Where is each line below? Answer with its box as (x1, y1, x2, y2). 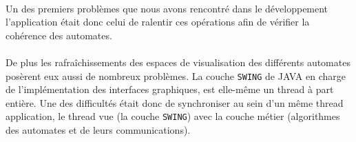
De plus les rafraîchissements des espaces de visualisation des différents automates (6, 54, 350, 69)
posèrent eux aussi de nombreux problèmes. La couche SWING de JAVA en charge (6, 68, 346, 83)
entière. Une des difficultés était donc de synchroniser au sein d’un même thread (6, 95, 344, 110)
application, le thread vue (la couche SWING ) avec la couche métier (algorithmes (6, 109, 340, 123)
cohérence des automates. (6, 28, 112, 42)
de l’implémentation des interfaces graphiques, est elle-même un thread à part (6, 82, 334, 97)
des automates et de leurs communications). (6, 123, 191, 137)
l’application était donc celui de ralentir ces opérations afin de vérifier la (6, 14, 310, 29)
